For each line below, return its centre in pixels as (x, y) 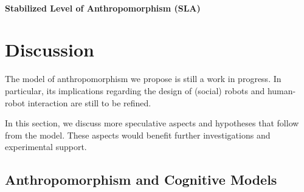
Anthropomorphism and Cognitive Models (141, 180)
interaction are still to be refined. (89, 102)
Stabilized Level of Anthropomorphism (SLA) (103, 8)
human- (282, 90)
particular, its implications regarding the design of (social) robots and (135, 90)
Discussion (50, 50)
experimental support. (46, 147)
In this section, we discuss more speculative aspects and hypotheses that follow (152, 123)
